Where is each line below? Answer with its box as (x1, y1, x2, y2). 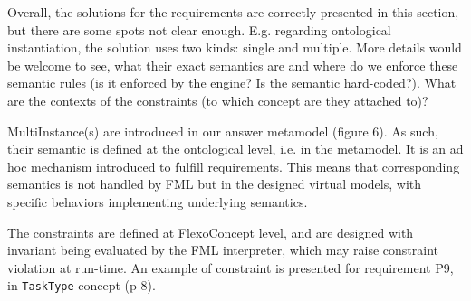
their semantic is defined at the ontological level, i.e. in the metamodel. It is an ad (7, 139, 464, 158)
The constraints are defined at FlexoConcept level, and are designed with (7, 222, 414, 241)
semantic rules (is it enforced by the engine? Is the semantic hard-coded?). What (7, 73, 457, 92)
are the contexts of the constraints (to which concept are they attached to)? (7, 90, 428, 109)
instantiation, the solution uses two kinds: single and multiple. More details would (7, 38, 462, 57)
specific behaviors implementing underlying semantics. (7, 192, 308, 211)
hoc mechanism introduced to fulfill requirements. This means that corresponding (7, 156, 460, 175)
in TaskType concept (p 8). (7, 276, 156, 295)
